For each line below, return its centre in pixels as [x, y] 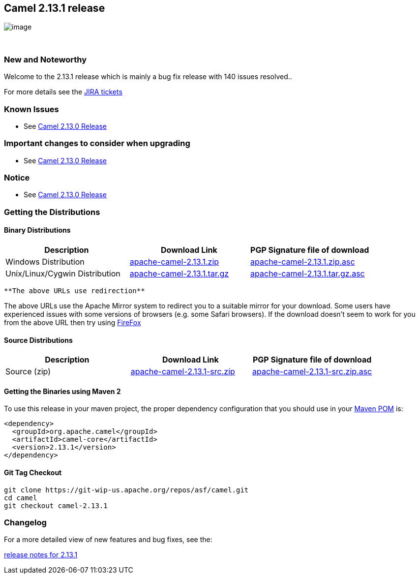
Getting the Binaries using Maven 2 [62, 391]
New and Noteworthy [45, 59]
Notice [17, 178]
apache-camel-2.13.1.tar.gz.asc [308, 274]
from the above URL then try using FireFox [73, 323]
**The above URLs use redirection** [75, 291]
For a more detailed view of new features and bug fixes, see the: [108, 540]
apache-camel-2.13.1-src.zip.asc [312, 372]
